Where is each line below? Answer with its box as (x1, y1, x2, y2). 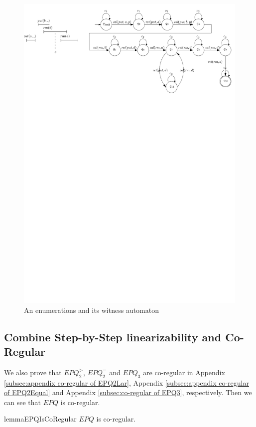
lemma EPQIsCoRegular (4, 414, 77, 424)
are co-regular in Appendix (143, 367, 225, 377)
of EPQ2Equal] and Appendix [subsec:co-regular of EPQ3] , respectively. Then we (4, 387, 252, 398)
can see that (4, 397, 41, 407)
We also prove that (4, 367, 62, 377)
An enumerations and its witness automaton (24, 304, 159, 315)
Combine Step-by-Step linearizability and (4, 329, 222, 344)
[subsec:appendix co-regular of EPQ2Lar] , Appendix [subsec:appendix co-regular (4, 377, 249, 388)
